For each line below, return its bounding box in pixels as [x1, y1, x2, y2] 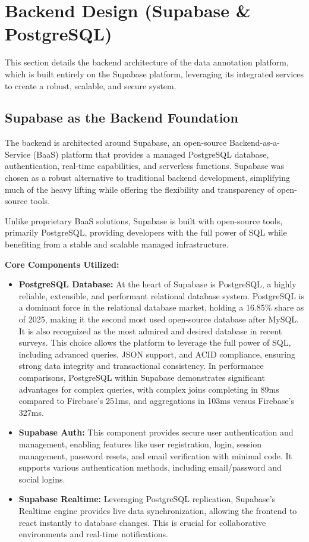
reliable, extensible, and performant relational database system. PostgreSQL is [18, 289, 304, 302]
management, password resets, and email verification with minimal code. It [18, 449, 292, 462]
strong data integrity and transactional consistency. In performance [18, 359, 264, 372]
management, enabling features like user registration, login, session [18, 437, 261, 450]
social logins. [18, 472, 65, 485]
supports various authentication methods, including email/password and [18, 461, 282, 474]
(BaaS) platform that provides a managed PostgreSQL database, [33, 148, 269, 160]
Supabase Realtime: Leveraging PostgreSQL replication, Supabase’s [18, 493, 276, 505]
